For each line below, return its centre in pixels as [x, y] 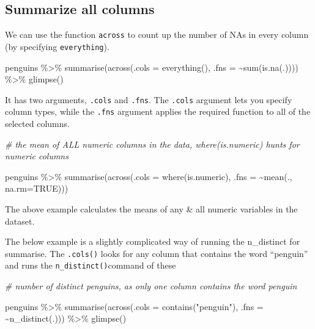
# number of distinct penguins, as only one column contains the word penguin [151, 286]
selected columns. [37, 124]
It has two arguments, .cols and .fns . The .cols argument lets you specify [149, 99]
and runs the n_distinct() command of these [91, 265]
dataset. [20, 221]
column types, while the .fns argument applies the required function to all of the [158, 111]
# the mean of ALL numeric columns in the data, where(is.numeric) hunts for [152, 144]
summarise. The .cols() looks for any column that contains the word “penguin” [157, 253]
